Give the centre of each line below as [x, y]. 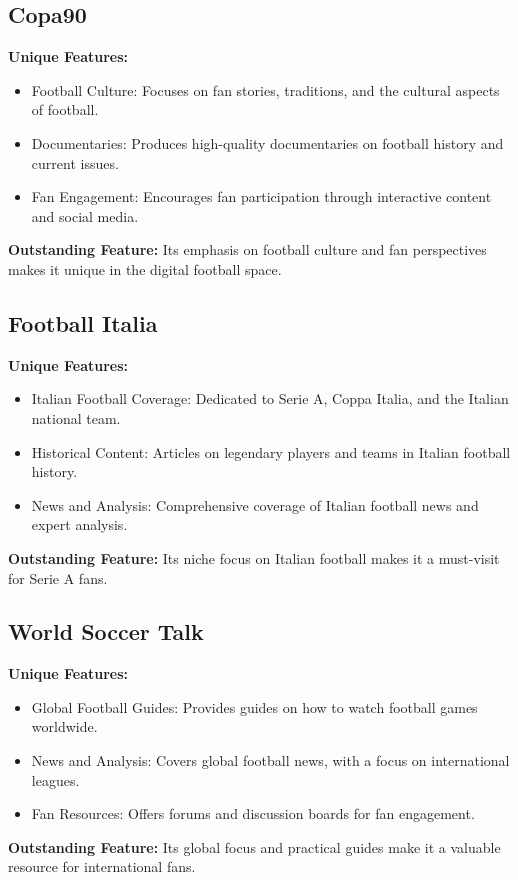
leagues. [55, 779]
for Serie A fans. [58, 577]
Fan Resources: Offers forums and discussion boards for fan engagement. [253, 813]
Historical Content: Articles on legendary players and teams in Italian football [271, 451]
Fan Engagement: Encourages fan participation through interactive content [261, 196]
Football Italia [83, 322]
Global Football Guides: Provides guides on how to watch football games [254, 706]
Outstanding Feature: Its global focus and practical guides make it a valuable [254, 846]
